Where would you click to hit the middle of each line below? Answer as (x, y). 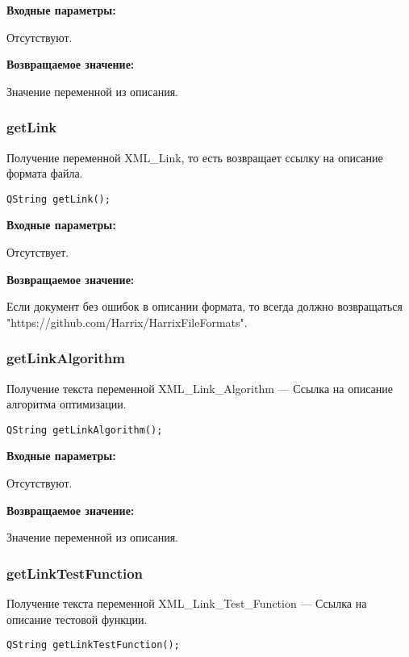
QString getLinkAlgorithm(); (85, 430)
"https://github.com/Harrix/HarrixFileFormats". (127, 322)
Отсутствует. (38, 252)
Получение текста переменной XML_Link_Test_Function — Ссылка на (187, 603)
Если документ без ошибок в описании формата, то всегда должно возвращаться (204, 306)
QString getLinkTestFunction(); (93, 645)
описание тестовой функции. (77, 619)
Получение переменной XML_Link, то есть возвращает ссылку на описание (195, 157)
